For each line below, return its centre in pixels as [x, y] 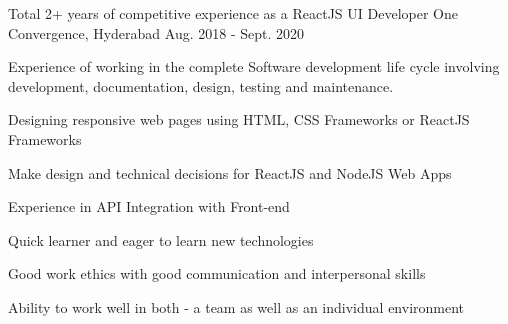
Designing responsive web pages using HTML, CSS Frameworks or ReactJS [239, 119]
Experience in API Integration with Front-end [149, 206]
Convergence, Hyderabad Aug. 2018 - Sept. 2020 [156, 32]
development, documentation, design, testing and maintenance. [201, 85]
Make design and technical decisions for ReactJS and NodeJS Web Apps [230, 172]
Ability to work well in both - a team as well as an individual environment [236, 306]
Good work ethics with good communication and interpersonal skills [217, 273]
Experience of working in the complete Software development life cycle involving [254, 66]
